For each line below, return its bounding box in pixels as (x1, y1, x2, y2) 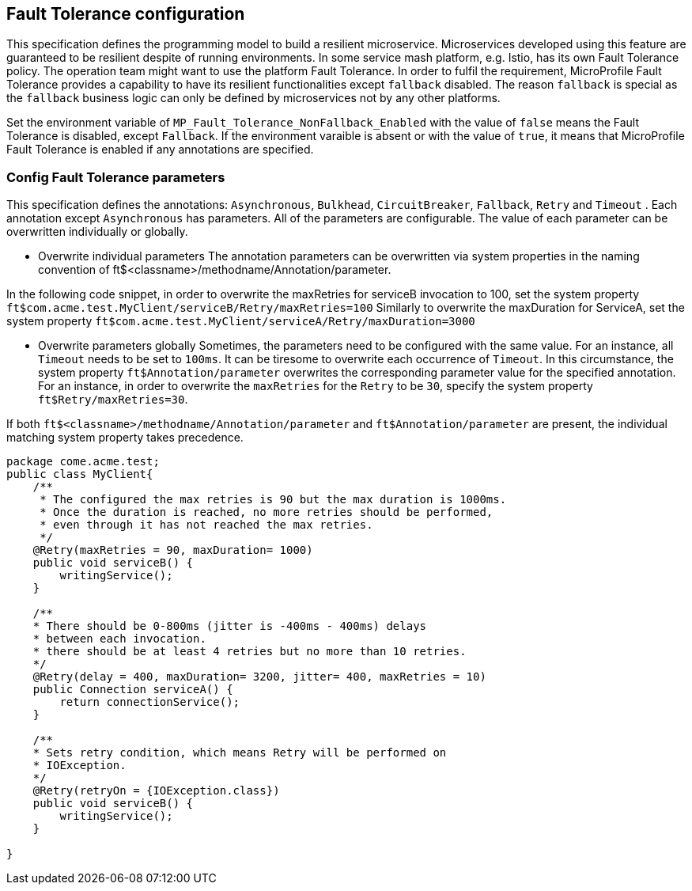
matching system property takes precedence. (6, 430, 244, 445)
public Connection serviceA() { (32, 683, 233, 696)
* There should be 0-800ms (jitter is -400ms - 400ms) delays (32, 620, 427, 633)
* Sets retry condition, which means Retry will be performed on (32, 746, 447, 760)
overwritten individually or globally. (6, 225, 188, 239)
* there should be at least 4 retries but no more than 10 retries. (32, 645, 467, 658)
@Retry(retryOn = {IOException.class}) (32, 784, 280, 798)
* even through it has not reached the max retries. (40, 518, 373, 532)
